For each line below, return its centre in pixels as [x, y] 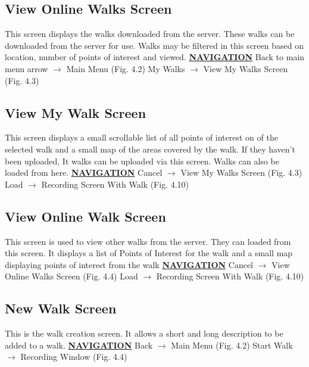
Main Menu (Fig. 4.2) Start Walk [232, 345]
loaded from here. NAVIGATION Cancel [84, 172]
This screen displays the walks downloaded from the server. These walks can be [150, 34]
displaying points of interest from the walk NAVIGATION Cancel [129, 264]
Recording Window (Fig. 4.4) [74, 357]
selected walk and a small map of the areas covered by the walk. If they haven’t [150, 149]
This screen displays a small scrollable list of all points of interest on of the [141, 137]
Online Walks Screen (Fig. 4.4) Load [71, 276]
